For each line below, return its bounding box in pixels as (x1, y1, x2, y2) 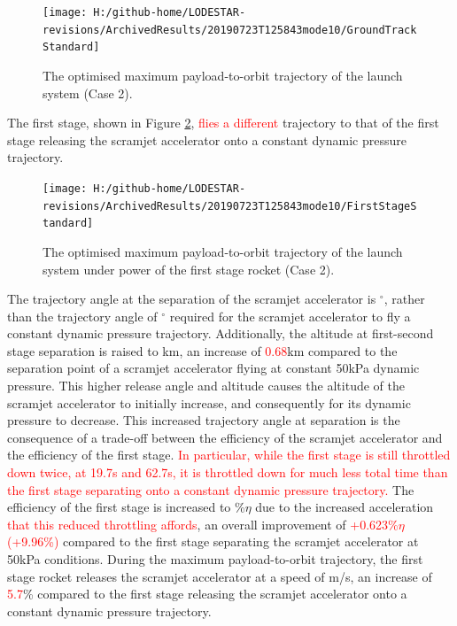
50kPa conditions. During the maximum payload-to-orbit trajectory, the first (7, 550, 423, 568)
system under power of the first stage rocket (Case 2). (43, 259, 335, 278)
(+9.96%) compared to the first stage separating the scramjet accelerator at (7, 532, 419, 551)
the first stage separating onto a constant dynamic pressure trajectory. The (7, 480, 414, 498)
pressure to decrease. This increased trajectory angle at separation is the (7, 411, 400, 429)
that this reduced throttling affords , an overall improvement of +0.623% (7, 514, 399, 533)
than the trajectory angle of (7, 306, 158, 325)
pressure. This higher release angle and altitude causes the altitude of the (7, 376, 405, 395)
